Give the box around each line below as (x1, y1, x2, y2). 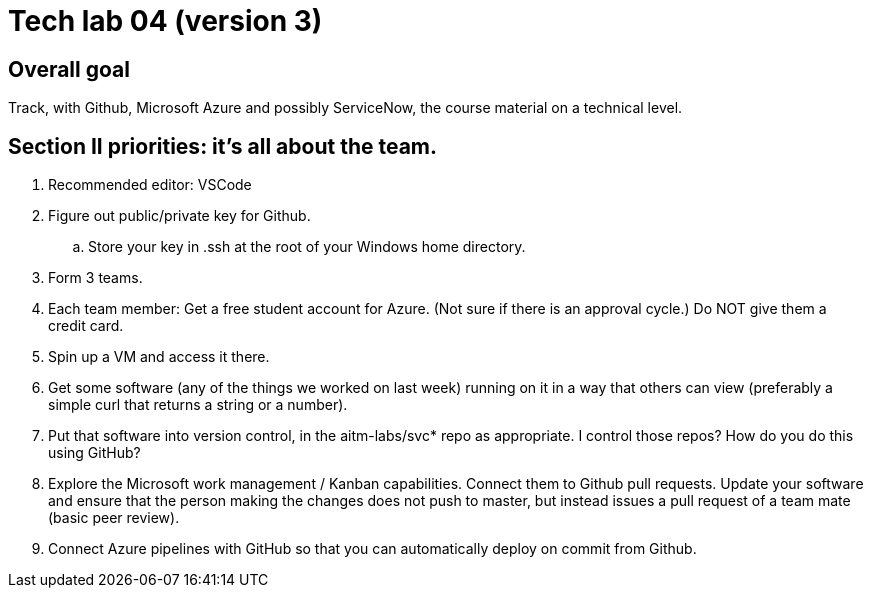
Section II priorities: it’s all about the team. (8, 133, 438, 159)
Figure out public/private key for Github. (48, 207, 311, 225)
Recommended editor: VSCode (48, 176, 252, 194)
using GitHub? (48, 444, 141, 462)
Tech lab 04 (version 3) (8, 4, 323, 38)
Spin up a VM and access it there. (48, 348, 270, 366)
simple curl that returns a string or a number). (48, 396, 348, 414)
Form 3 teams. (48, 269, 143, 287)
